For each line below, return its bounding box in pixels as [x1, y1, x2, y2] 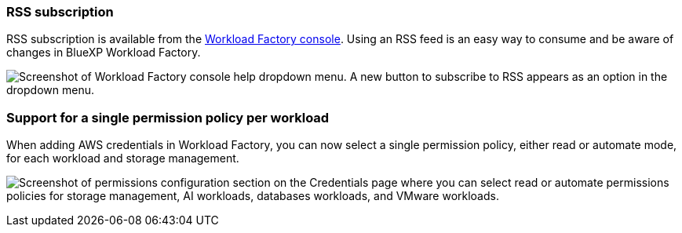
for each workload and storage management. [6, 151, 239, 166]
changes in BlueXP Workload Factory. [6, 46, 201, 60]
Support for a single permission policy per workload [6, 109, 330, 126]
